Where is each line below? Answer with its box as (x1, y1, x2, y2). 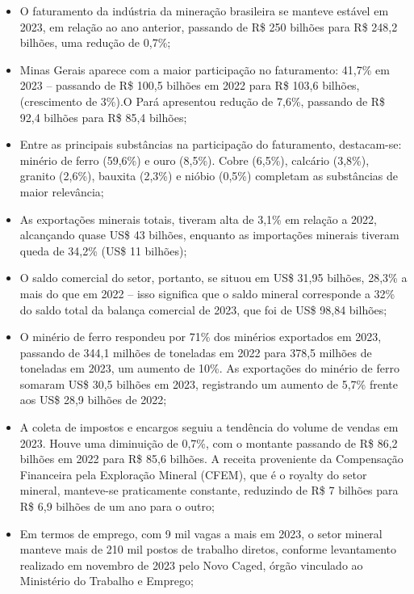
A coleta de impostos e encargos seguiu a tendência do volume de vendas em (19, 419, 399, 436)
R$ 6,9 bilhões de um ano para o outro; (19, 498, 215, 515)
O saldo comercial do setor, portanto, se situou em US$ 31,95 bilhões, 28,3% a (19, 269, 408, 286)
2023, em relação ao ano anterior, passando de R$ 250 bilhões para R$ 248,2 (19, 18, 398, 35)
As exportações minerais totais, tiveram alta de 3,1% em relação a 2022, (19, 210, 377, 227)
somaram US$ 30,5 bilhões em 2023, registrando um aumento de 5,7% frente (19, 375, 398, 392)
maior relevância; (19, 183, 104, 200)
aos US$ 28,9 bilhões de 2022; (19, 391, 167, 408)
